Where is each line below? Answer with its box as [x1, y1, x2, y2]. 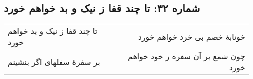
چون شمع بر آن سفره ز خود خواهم [127, 50, 245, 62]
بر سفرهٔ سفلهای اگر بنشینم [8, 56, 100, 67]
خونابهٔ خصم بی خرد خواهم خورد [138, 31, 245, 42]
